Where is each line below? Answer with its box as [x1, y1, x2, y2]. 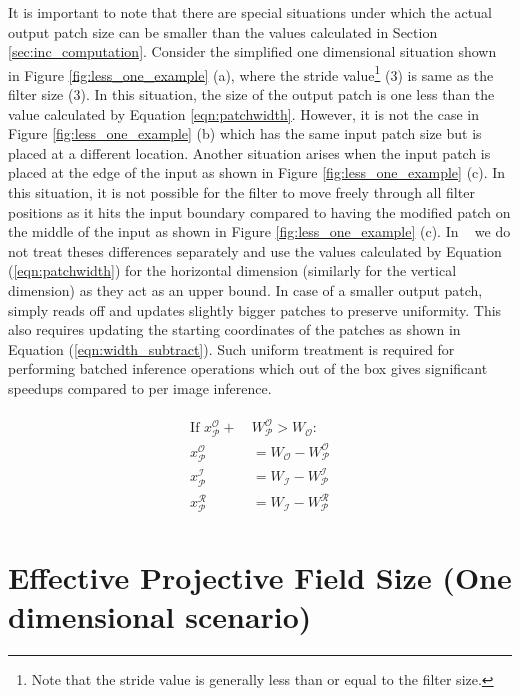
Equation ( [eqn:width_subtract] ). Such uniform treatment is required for [8, 338, 455, 359]
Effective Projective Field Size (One [8, 556, 512, 597]
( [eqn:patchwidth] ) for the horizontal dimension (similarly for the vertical [8, 260, 457, 281]
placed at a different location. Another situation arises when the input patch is [8, 142, 491, 163]
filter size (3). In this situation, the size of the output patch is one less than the [8, 84, 495, 105]
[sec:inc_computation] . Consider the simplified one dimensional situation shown [8, 41, 497, 62]
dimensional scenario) [8, 595, 312, 636]
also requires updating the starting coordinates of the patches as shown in [8, 319, 461, 340]
